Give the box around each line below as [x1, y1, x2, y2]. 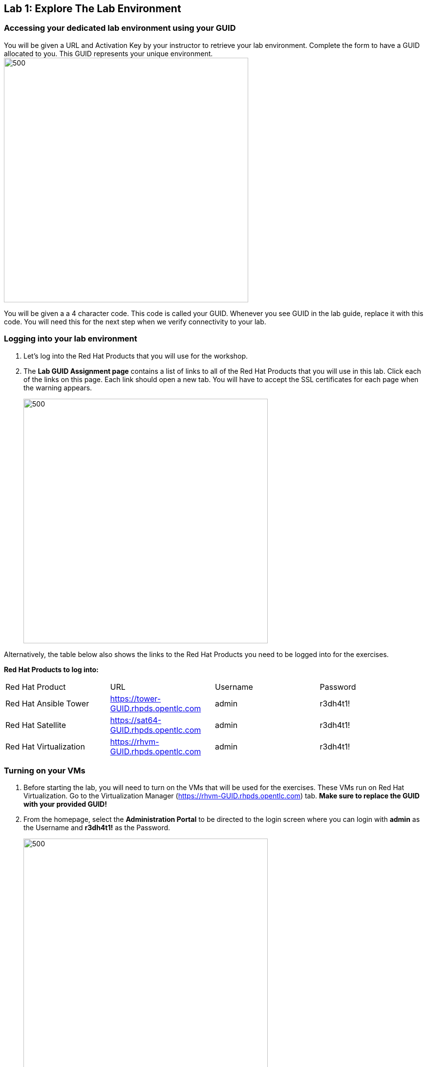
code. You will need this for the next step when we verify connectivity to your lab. [4, 317, 266, 326]
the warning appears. [23, 383, 92, 392]
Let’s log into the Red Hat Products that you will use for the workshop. [23, 351, 248, 360]
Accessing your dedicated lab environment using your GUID [4, 23, 236, 33]
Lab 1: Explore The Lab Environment [4, 2, 181, 15]
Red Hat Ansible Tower [5, 698, 89, 708]
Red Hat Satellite [5, 720, 66, 730]
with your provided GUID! [23, 800, 107, 809]
